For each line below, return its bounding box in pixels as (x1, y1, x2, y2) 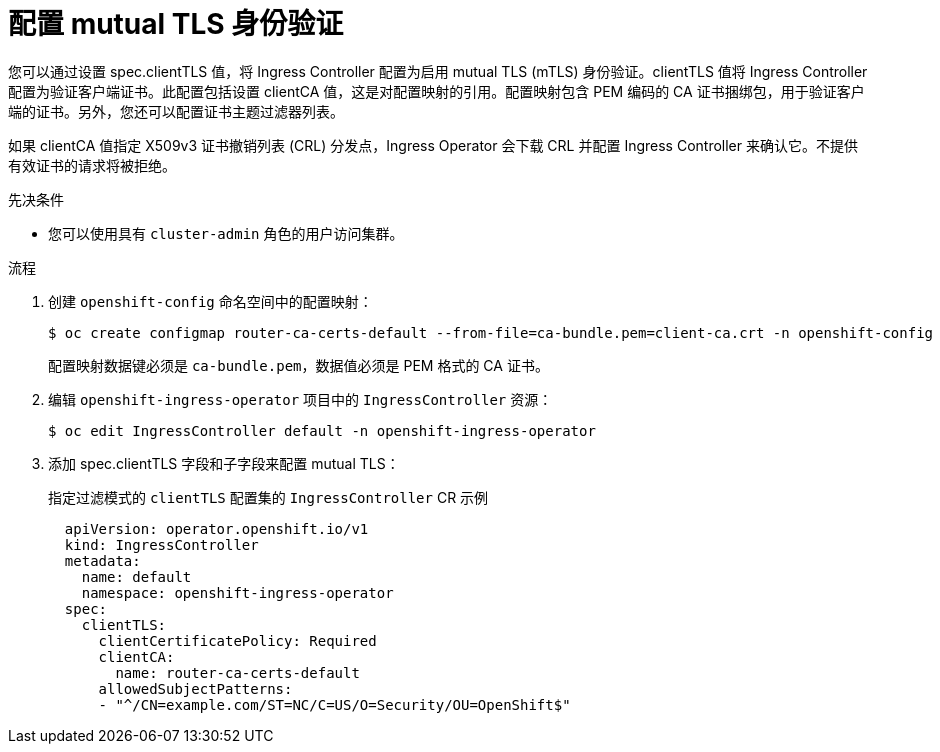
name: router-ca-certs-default (115, 664, 360, 681)
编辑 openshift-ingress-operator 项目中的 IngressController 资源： (48, 390, 553, 408)
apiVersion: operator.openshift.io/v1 (64, 520, 369, 537)
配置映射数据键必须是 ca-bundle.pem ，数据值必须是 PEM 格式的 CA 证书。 (48, 356, 549, 374)
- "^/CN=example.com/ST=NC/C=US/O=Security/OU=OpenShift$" (98, 696, 571, 713)
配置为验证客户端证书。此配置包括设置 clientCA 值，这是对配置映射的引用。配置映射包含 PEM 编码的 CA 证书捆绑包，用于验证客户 (8, 82, 865, 100)
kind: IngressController (64, 536, 259, 553)
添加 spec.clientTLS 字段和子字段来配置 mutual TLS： (48, 454, 400, 472)
